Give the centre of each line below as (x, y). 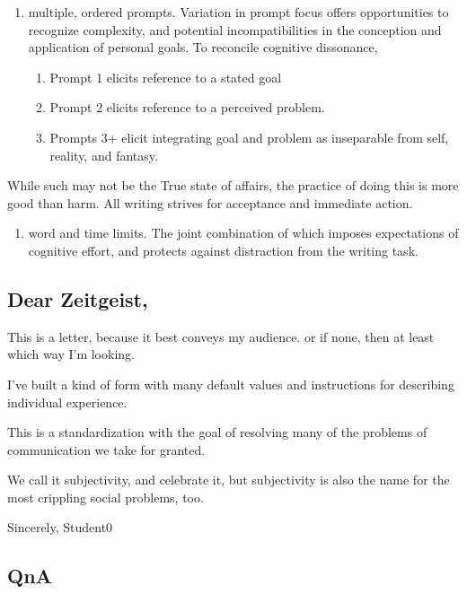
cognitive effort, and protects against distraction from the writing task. (223, 250)
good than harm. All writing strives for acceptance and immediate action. (210, 202)
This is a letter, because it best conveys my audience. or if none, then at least (221, 336)
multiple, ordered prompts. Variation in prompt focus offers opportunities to (238, 12)
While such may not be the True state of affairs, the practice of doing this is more (233, 185)
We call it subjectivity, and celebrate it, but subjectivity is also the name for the (229, 480)
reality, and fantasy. (104, 155)
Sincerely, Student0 (60, 527)
